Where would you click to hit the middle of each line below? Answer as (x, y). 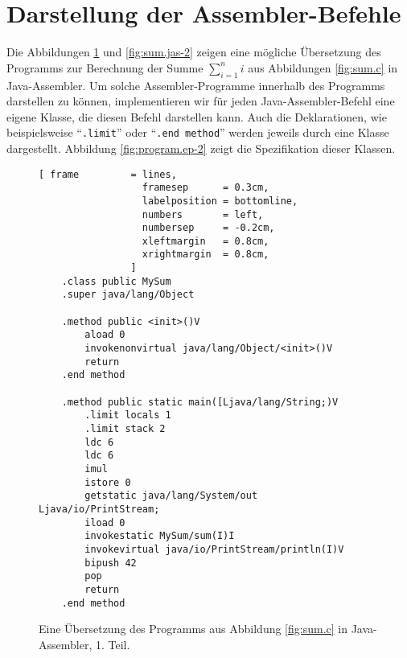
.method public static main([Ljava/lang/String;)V (200, 402)
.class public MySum (116, 281)
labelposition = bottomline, (220, 201)
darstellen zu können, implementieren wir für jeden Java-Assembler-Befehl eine (201, 101)
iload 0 (105, 522)
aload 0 (105, 335)
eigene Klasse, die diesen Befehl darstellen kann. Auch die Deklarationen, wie (197, 116)
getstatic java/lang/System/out (171, 496)
